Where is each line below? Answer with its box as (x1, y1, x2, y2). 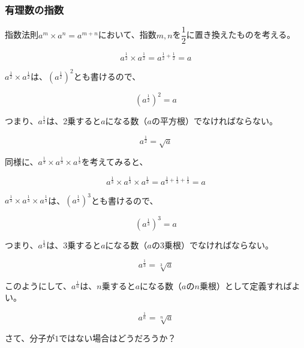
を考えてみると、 (81, 155, 148, 168)
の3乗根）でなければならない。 (151, 238, 273, 251)
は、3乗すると (46, 238, 101, 251)
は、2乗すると (46, 115, 101, 127)
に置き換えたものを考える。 (186, 28, 296, 41)
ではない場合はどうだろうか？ (59, 332, 176, 344)
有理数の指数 (5, 2, 64, 17)
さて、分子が (5, 332, 55, 344)
